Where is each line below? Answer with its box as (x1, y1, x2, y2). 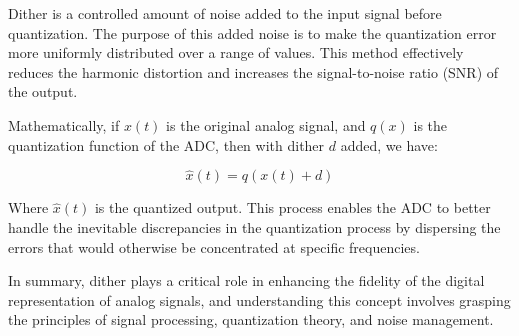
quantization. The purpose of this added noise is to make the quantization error (8, 22, 497, 43)
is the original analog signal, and (166, 114, 366, 135)
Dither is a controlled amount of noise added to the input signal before (8, 3, 442, 23)
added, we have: (340, 134, 438, 155)
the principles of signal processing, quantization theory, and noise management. (8, 309, 494, 330)
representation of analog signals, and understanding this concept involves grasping (8, 289, 511, 310)
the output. (8, 81, 78, 102)
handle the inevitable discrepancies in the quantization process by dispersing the (8, 216, 501, 237)
